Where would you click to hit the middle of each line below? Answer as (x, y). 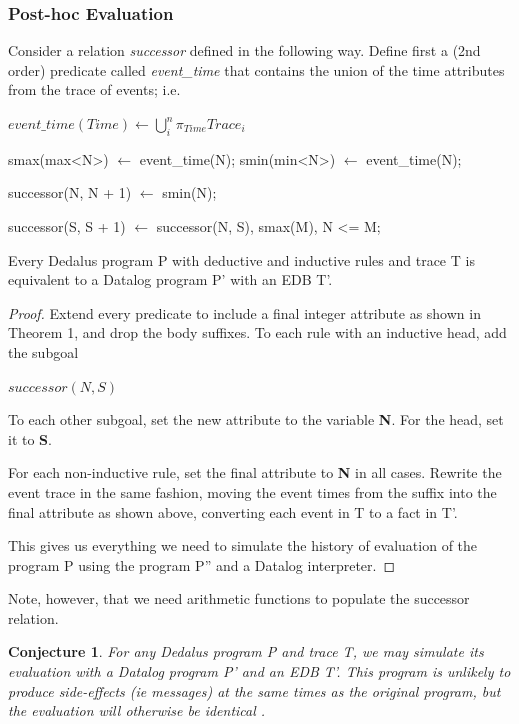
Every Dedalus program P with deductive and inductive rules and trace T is (241, 259)
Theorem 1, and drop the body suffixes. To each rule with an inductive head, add (257, 332)
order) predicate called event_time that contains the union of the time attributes (256, 69)
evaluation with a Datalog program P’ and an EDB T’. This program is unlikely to (259, 671)
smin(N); (189, 192)
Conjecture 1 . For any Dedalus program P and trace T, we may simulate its (246, 651)
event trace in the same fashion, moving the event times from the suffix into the (252, 491)
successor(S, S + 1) (67, 225)
